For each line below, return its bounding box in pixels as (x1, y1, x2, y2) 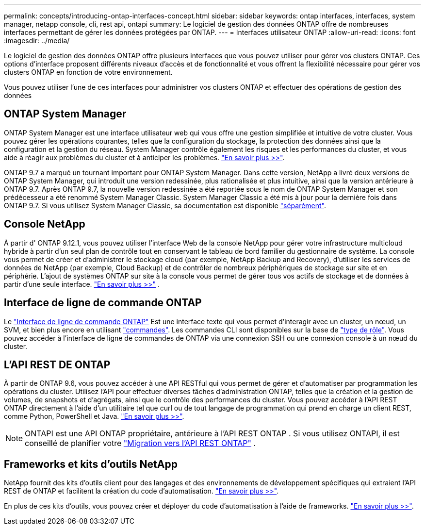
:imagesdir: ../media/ (4, 36, 70, 45)
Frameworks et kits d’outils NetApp (4, 458, 178, 470)
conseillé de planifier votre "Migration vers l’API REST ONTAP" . (25, 438, 256, 448)
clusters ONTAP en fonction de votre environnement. (4, 68, 173, 76)
